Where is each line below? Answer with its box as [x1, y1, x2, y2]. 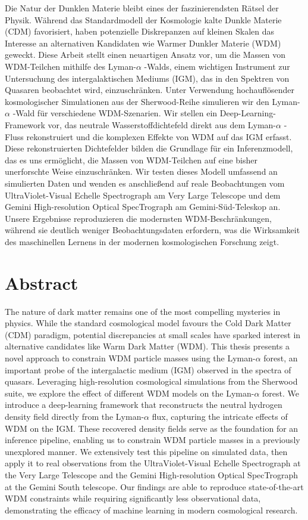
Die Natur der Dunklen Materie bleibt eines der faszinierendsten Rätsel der [5, 2, 279, 14]
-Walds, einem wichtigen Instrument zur [144, 60, 290, 72]
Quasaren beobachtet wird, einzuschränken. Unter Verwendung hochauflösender [5, 83, 295, 96]
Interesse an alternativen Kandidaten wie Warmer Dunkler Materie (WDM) [5, 36, 281, 49]
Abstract [5, 270, 78, 295]
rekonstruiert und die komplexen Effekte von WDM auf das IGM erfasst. [26, 130, 292, 143]
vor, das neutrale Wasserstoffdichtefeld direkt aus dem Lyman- [48, 118, 276, 131]
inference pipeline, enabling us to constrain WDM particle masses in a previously [5, 434, 300, 446]
